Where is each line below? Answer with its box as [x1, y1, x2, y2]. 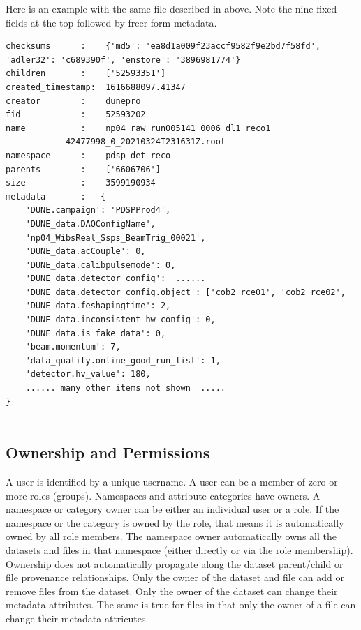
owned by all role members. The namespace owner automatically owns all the [6, 529, 337, 543]
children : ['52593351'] [6, 68, 166, 79]
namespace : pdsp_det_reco [6, 150, 171, 160]
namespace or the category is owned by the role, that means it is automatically [6, 515, 344, 530]
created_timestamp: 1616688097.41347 [6, 82, 186, 92]
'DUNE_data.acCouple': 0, [25, 246, 146, 257]
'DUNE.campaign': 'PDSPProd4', [25, 205, 171, 216]
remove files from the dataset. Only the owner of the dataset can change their [6, 583, 338, 598]
